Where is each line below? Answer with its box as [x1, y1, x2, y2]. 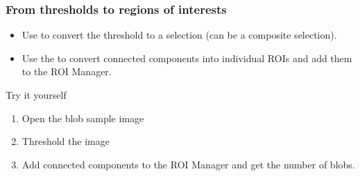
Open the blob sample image [22, 110, 144, 125]
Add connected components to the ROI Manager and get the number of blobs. [22, 157, 355, 171]
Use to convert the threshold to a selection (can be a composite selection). [22, 28, 337, 42]
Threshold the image [22, 134, 110, 148]
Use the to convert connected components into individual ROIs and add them [22, 50, 352, 65]
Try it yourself [6, 88, 67, 101]
